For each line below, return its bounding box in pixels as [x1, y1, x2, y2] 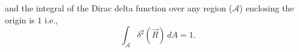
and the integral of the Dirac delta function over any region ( [5, 2, 233, 14]
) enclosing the [239, 2, 294, 14]
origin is [5, 13, 35, 26]
